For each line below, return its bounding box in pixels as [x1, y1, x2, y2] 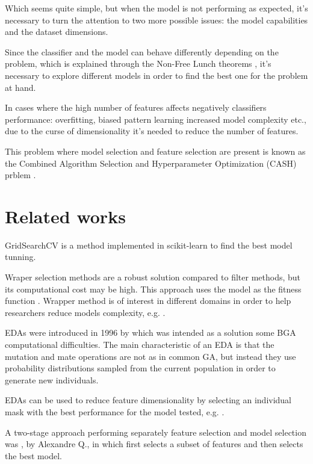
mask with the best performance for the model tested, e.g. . [5, 405, 225, 418]
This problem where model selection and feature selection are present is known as [5, 144, 306, 157]
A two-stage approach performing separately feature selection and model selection [5, 425, 306, 438]
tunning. [5, 250, 36, 263]
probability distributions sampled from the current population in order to [5, 362, 276, 374]
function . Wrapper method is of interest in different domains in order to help [5, 294, 291, 307]
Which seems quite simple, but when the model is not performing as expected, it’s [5, 2, 308, 14]
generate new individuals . [5, 373, 99, 386]
